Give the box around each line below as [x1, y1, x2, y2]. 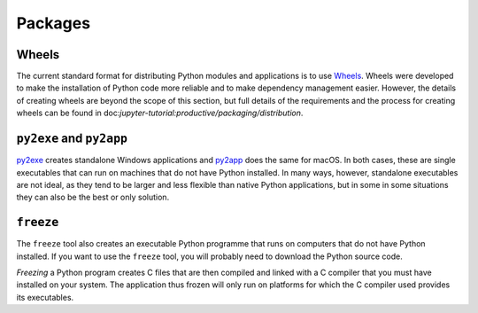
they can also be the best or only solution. [16, 192, 170, 203]
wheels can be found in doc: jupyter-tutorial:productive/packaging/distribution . [16, 107, 304, 119]
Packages [16, 13, 91, 33]
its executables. [16, 292, 74, 302]
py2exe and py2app [16, 131, 128, 146]
